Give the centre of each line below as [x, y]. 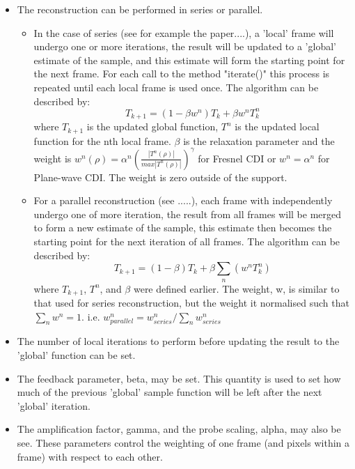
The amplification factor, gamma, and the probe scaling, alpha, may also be [179, 429]
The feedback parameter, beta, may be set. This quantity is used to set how [179, 378]
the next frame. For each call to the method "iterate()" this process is [182, 74]
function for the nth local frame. [102, 140]
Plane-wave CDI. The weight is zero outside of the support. [160, 177]
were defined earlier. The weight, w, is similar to [236, 288]
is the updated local [277, 126]
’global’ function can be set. [76, 355]
